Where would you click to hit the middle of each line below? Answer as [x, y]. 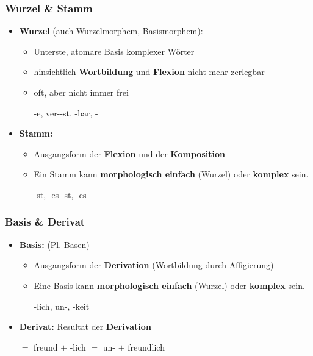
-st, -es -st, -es [60, 194]
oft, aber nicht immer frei [81, 92]
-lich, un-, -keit [62, 306]
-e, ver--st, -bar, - [66, 112]
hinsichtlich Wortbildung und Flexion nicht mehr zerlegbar [149, 72]
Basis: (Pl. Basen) [54, 244]
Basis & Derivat [45, 222]
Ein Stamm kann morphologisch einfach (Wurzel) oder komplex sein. [171, 174]
